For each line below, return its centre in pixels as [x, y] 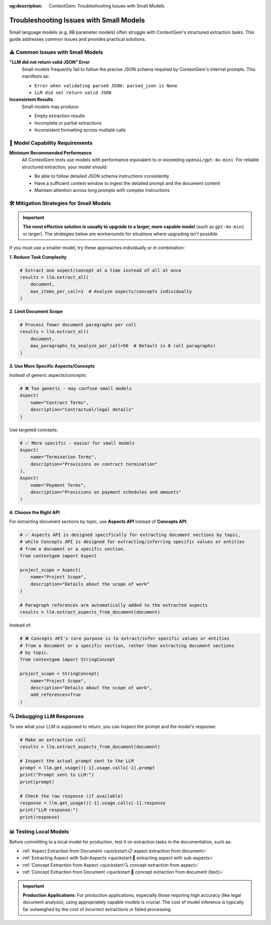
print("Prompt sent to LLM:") [57, 775]
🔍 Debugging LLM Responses [46, 716]
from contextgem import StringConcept [67, 660]
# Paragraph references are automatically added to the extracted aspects [114, 605]
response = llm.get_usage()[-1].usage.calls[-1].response [93, 803]
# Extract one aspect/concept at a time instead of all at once [101, 270]
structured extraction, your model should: [65, 167]
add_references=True [56, 695]
